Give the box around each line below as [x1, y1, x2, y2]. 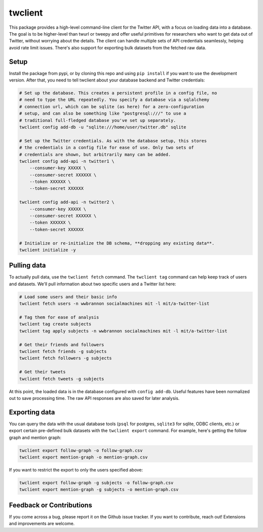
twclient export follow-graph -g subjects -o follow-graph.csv [19, 480, 174, 485]
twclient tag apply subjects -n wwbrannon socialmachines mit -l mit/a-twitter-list [19, 328, 227, 334]
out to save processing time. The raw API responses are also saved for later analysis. [9, 395, 180, 401]
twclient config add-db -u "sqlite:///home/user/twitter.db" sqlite [19, 124, 187, 130]
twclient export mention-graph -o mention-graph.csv [19, 454, 148, 460]
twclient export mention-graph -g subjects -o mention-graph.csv [19, 487, 179, 493]
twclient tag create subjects [19, 321, 92, 327]
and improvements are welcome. [9, 521, 75, 527]
